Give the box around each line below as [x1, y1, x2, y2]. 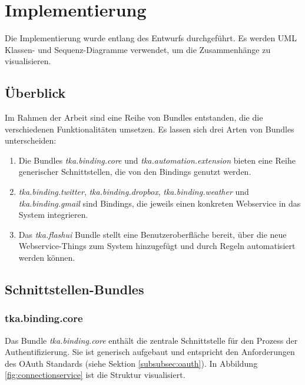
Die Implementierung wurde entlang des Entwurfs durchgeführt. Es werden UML [5, 32, 297, 44]
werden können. [18, 251, 75, 264]
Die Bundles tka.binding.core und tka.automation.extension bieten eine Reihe [18, 154, 296, 166]
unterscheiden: [5, 134, 57, 147]
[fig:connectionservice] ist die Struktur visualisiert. [5, 369, 185, 381]
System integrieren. [18, 208, 88, 221]
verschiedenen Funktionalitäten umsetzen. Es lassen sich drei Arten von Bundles [5, 122, 294, 135]
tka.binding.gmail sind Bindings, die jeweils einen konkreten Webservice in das [18, 197, 301, 209]
